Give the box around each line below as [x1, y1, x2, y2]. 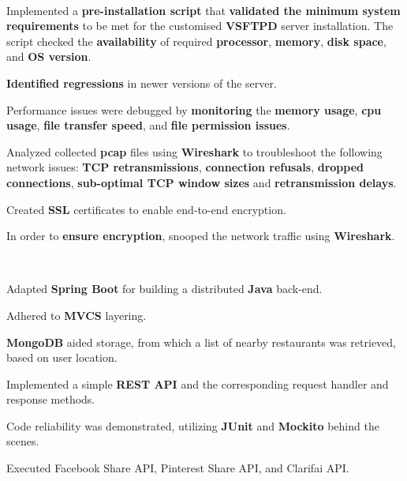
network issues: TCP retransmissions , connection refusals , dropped [6, 159, 364, 175]
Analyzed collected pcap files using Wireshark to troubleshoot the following [6, 143, 383, 160]
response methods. [6, 391, 95, 408]
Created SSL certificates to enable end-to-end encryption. [6, 201, 286, 217]
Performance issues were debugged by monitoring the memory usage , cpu [6, 101, 382, 118]
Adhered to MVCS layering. [6, 306, 147, 323]
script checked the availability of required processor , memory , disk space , [6, 32, 386, 49]
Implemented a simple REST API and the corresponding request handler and [6, 375, 389, 392]
